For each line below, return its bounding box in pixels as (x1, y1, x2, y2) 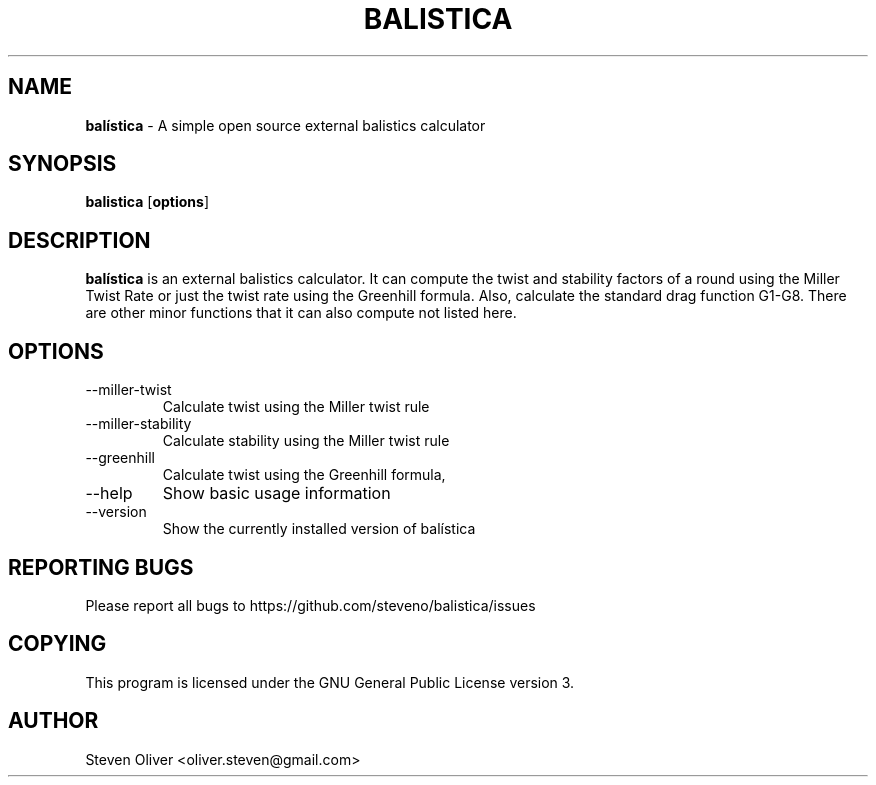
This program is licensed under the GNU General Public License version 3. (85, 673, 575, 691)
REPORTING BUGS (8, 554, 194, 580)
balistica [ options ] (85, 193, 209, 211)
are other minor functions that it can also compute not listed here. (85, 304, 517, 322)
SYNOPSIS (8, 151, 117, 177)
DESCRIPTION (8, 227, 151, 253)
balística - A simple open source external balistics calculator (85, 116, 486, 134)
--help (85, 483, 133, 504)
